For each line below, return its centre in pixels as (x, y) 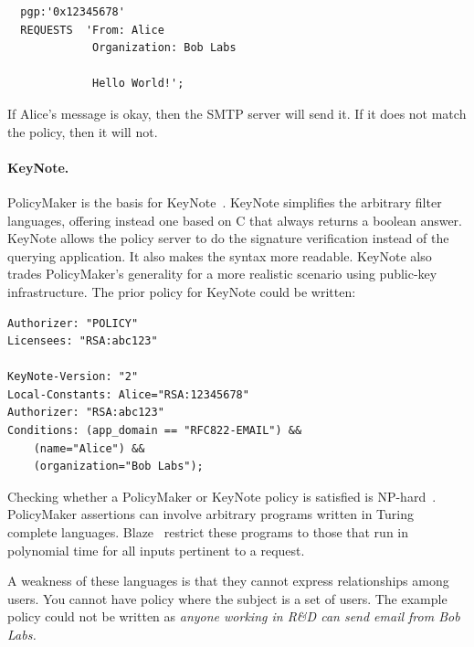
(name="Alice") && (89, 448)
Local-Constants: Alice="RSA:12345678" (128, 394)
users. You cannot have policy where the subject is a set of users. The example (227, 598)
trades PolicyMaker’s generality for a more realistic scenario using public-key (222, 274)
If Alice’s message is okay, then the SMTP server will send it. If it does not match (237, 113)
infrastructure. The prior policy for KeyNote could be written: (182, 291)
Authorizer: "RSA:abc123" (86, 413)
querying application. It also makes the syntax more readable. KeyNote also (220, 255)
